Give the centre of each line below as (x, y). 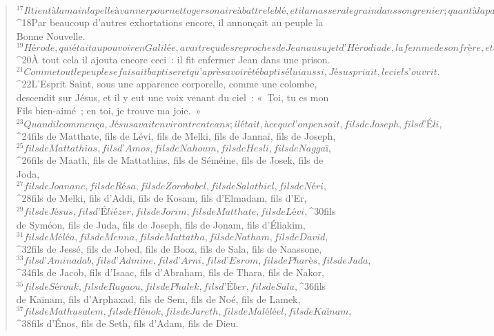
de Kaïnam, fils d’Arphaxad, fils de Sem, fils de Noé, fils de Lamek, (158, 299)
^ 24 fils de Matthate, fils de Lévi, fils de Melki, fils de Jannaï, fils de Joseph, (176, 135)
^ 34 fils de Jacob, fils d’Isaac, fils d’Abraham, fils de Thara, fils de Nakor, (170, 272)
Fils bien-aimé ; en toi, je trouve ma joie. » (109, 111)
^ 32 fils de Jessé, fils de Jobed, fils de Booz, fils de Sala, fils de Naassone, (169, 248)
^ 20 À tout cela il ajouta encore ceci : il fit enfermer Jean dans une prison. (173, 60)
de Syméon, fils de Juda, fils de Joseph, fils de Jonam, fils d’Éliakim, (161, 224)
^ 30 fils (322, 211)
